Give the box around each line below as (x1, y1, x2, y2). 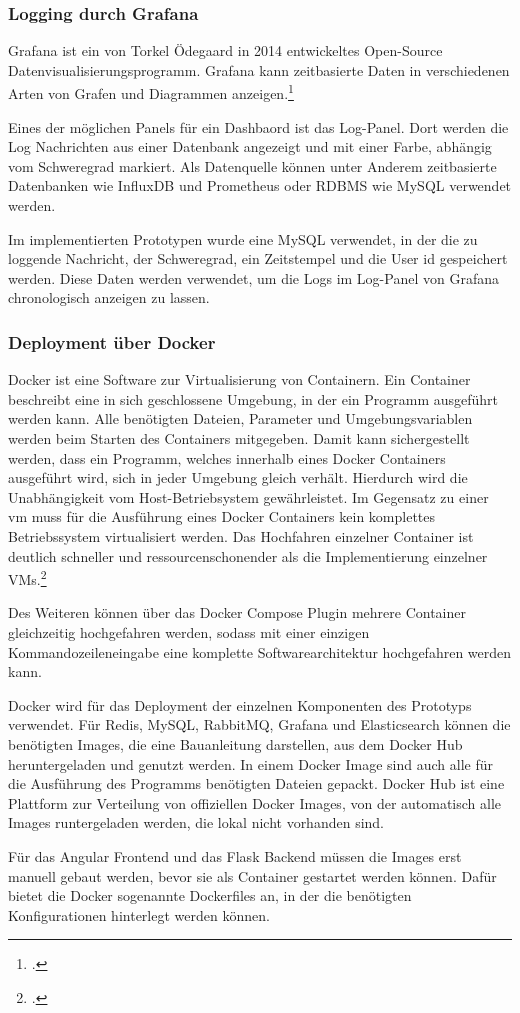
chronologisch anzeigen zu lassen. (8, 287, 210, 308)
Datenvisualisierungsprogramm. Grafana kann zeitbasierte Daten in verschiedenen (8, 59, 510, 80)
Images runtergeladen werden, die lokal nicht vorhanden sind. (8, 812, 384, 833)
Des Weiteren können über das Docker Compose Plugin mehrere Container (8, 602, 466, 623)
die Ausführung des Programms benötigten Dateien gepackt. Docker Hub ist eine (8, 773, 505, 794)
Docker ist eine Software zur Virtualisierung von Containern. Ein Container (8, 369, 471, 390)
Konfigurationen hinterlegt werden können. (8, 904, 270, 925)
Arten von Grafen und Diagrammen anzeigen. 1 (8, 80, 294, 104)
